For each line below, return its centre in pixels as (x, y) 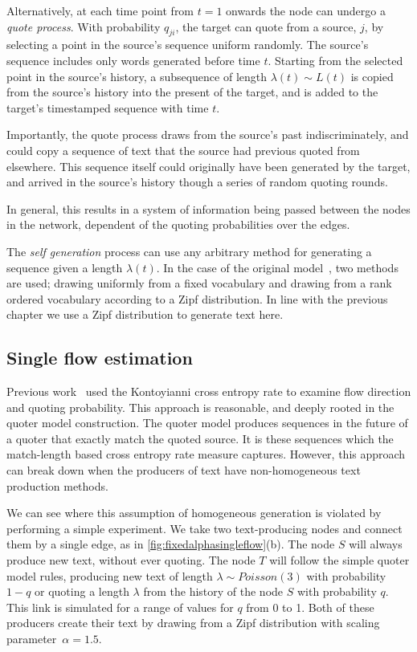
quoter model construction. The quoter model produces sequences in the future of (207, 423)
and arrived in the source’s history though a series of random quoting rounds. (197, 182)
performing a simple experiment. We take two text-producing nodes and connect (204, 528)
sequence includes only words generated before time (133, 60)
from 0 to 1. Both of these (310, 607)
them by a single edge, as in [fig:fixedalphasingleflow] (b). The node (171, 544)
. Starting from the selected (335, 60)
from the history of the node (213, 591)
